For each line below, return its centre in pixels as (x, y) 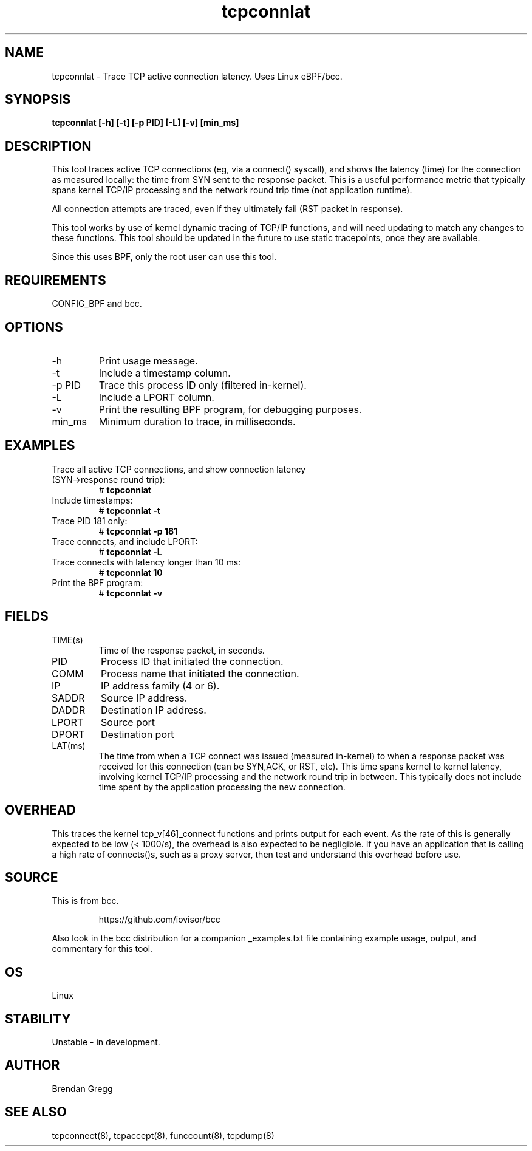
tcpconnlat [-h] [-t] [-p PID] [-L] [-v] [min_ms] (145, 123)
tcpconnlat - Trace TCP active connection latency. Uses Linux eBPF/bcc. (197, 76)
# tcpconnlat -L (130, 552)
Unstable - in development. (106, 1042)
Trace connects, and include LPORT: (125, 541)
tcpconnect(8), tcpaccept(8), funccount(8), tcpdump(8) (163, 1135)
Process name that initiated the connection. (200, 673)
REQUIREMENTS (56, 280)
